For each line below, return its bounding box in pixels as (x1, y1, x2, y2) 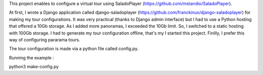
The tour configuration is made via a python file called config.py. (9, 46, 139, 52)
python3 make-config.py (9, 64, 59, 70)
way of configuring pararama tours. (9, 37, 80, 42)
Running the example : (9, 55, 54, 60)
